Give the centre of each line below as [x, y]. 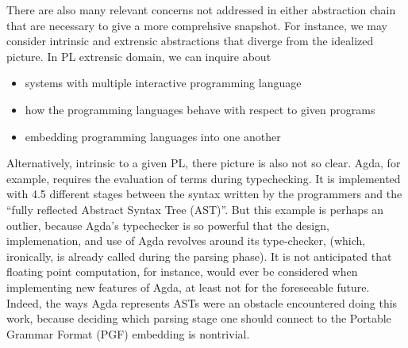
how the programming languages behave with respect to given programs [200, 109]
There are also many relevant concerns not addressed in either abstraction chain [201, 10]
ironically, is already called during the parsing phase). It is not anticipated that [199, 256]
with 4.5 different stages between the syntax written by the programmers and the [204, 194]
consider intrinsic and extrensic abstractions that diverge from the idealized [190, 41]
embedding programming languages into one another [153, 136]
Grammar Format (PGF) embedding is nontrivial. [128, 333]
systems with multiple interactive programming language [163, 83]
